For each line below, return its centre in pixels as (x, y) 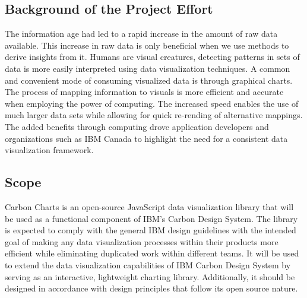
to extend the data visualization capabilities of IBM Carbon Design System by (148, 264)
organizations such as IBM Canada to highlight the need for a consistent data (146, 138)
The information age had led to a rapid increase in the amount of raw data (141, 34)
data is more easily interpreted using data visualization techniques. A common (148, 68)
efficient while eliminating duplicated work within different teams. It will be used (152, 253)
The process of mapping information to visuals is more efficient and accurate (144, 92)
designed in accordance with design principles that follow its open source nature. (151, 288)
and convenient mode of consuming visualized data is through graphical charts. (149, 80)
